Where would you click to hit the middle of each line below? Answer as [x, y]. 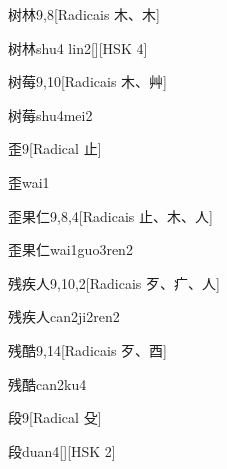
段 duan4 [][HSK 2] [62, 450]
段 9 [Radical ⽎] [55, 417]
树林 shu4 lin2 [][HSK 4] [78, 47]
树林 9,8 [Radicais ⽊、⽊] [84, 14]
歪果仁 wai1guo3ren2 [70, 249]
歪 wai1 [29, 181]
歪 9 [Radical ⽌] [55, 148]
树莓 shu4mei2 [50, 114]
